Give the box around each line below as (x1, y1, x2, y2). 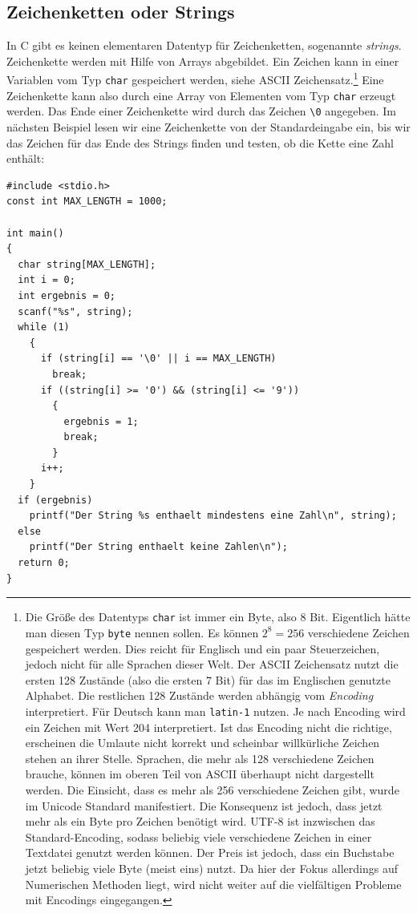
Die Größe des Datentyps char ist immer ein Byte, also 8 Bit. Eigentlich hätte (25, 608, 411, 625)
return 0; (18, 557, 70, 569)
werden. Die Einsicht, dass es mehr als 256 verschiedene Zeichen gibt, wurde (25, 781, 399, 798)
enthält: (6, 150, 45, 167)
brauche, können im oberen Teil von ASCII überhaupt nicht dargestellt (25, 766, 374, 782)
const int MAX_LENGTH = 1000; (6, 196, 168, 208)
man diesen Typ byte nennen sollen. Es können (25, 624, 259, 640)
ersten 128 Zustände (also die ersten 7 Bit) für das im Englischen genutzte (25, 671, 391, 688)
